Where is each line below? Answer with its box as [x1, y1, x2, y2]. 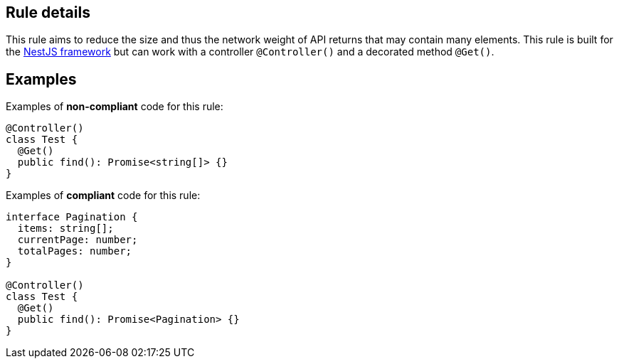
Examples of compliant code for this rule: [6, 189, 201, 202]
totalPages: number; [17, 245, 132, 257]
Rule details [6, 4, 90, 21]
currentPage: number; [17, 234, 138, 246]
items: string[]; [17, 223, 114, 235]
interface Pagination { [6, 211, 138, 223]
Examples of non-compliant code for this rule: [6, 100, 223, 113]
